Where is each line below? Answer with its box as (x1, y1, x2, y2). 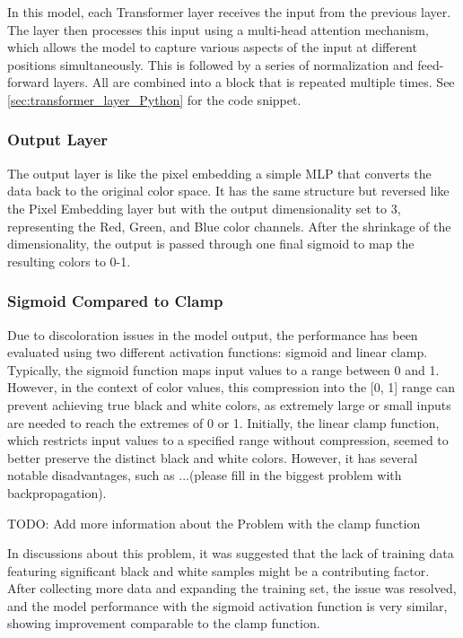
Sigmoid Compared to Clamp (7, 290, 223, 312)
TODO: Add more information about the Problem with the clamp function (7, 513, 421, 532)
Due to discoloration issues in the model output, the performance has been (7, 325, 418, 344)
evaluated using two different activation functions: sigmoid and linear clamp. (7, 343, 428, 362)
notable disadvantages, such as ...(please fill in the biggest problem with (7, 466, 402, 485)
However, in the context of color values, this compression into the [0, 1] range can (7, 378, 455, 397)
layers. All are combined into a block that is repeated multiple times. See (53, 73, 455, 92)
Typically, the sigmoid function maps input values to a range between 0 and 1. (7, 360, 440, 379)
